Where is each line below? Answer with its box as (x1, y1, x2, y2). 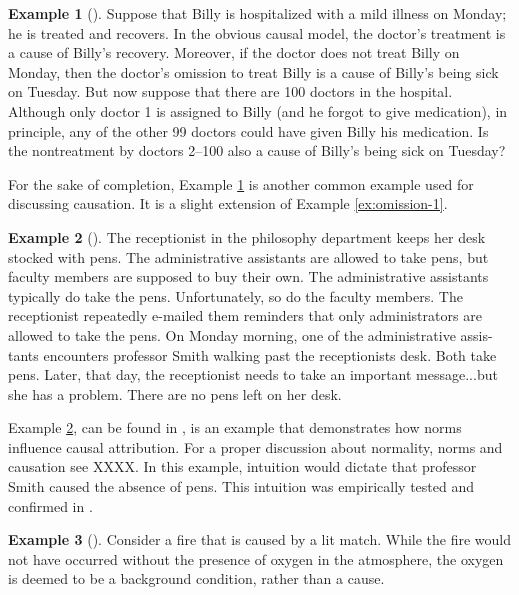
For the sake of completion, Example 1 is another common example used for (8, 173, 474, 194)
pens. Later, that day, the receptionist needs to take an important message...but (8, 364, 498, 385)
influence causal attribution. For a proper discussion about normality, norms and (8, 436, 503, 457)
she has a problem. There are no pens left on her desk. (8, 383, 342, 404)
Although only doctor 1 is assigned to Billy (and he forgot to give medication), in (8, 100, 508, 121)
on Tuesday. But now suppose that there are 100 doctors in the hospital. (8, 81, 453, 102)
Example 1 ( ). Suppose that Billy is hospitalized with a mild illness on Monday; (8, 3, 507, 23)
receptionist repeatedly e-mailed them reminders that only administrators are (8, 305, 482, 326)
